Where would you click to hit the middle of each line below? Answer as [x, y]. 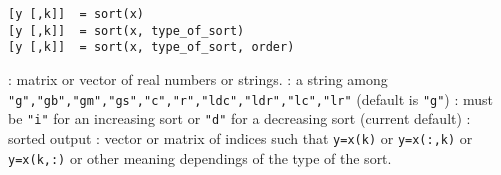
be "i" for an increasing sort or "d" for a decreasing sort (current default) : [239, 118]
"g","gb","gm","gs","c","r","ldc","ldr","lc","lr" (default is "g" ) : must [251, 98]
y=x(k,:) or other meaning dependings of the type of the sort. [200, 157]
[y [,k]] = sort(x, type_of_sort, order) [151, 47]
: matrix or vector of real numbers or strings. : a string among [198, 78]
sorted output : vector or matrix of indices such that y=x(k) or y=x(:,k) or [240, 137]
